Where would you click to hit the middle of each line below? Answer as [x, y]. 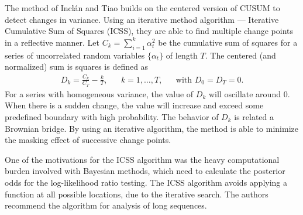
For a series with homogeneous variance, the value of [99, 93]
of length [182, 55]
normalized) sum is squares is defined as [77, 66]
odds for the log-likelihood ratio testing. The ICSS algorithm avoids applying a [146, 182]
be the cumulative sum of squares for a [228, 42]
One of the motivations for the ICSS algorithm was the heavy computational [142, 159]
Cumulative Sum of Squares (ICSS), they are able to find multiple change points [149, 31]
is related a [254, 116]
